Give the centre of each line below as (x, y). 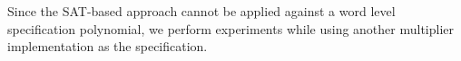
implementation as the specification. (108, 46)
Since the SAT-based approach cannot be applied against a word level (201, 11)
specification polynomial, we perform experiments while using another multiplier (231, 28)
